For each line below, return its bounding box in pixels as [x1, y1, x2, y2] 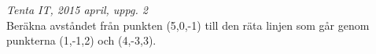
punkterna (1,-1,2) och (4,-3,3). [6, 32, 157, 49]
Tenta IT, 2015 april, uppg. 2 [6, 2, 148, 17]
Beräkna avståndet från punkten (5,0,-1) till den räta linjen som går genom [6, 16, 370, 33]
